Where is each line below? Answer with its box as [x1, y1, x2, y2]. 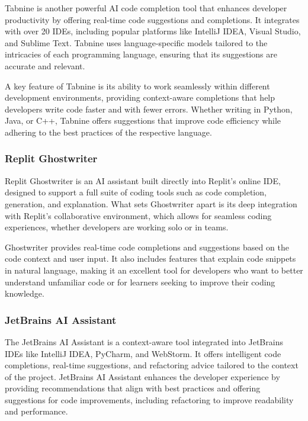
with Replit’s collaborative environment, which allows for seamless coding [5, 209, 272, 221]
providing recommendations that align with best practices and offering [5, 382, 261, 394]
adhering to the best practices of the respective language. [5, 126, 212, 138]
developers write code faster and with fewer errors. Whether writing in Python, [5, 102, 293, 115]
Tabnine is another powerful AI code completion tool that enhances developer [5, 2, 287, 14]
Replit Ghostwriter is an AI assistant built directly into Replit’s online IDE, [5, 174, 281, 187]
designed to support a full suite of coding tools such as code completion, [5, 186, 267, 198]
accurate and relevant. [5, 59, 85, 72]
